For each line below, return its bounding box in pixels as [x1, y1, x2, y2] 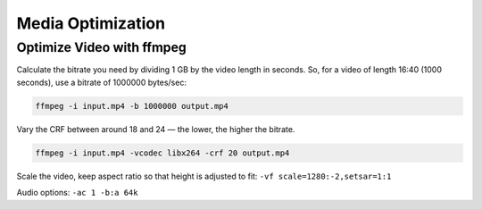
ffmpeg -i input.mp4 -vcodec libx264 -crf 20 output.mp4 [35, 147, 290, 158]
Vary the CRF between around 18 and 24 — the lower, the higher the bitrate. [16, 123, 295, 134]
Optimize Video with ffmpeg [16, 39, 187, 55]
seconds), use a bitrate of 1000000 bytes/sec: [16, 77, 187, 88]
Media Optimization [16, 13, 165, 33]
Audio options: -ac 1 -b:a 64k [16, 188, 138, 198]
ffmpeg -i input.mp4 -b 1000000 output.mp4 [35, 101, 229, 111]
